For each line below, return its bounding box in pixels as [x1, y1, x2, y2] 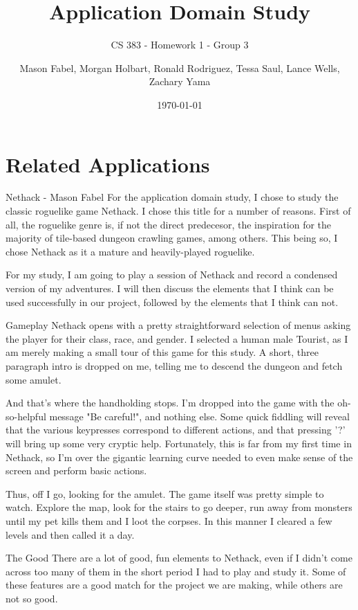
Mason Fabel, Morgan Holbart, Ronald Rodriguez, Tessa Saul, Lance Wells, [19, 60, 340, 75]
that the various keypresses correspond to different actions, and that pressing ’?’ [6, 422, 346, 437]
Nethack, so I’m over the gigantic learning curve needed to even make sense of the [6, 449, 353, 464]
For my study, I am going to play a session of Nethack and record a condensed [6, 267, 338, 282]
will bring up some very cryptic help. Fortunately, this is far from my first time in [6, 436, 352, 450]
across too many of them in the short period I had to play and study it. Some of [6, 564, 346, 578]
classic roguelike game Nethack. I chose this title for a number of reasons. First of [6, 204, 351, 218]
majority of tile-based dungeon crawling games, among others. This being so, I [6, 231, 338, 245]
